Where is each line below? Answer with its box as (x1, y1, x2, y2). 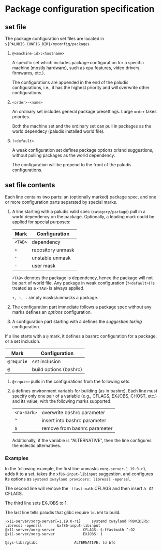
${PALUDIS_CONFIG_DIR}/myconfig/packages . (5, 41, 91, 47)
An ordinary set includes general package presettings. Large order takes (12, 108, 157, 114)
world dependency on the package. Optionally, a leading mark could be (12, 213, 155, 219)
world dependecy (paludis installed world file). (12, 128, 105, 134)
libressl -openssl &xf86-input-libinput (5, 523, 101, 528)
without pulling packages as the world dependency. (12, 152, 115, 158)
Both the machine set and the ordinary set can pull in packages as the (12, 123, 151, 129)
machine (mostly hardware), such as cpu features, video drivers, (12, 65, 141, 71)
